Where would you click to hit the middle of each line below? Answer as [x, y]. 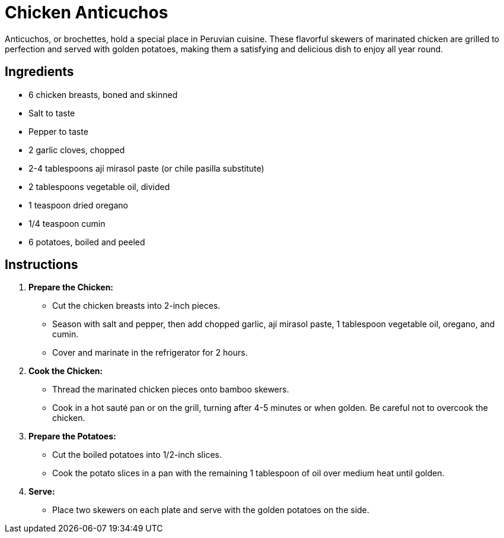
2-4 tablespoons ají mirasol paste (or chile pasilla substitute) [146, 168]
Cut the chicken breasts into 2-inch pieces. [136, 306]
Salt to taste [52, 113]
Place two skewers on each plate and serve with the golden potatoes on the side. [211, 510]
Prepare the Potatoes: [72, 436]
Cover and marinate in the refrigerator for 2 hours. [150, 353]
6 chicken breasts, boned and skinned [103, 94]
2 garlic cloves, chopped [77, 150]
